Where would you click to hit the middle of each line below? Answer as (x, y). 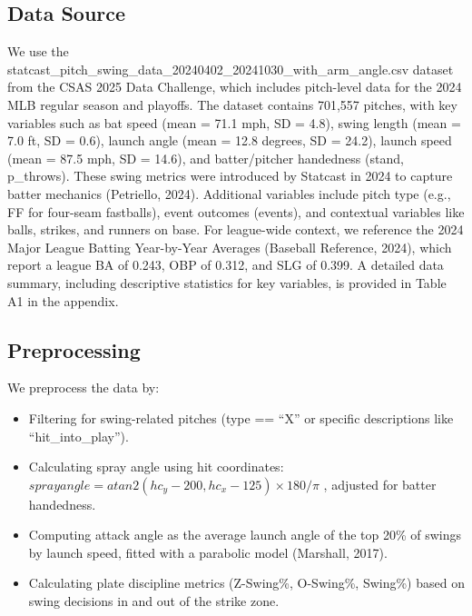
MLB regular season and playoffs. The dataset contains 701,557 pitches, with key (232, 104)
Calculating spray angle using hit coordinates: (156, 467)
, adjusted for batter (380, 484)
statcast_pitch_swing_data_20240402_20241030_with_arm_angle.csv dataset (231, 69)
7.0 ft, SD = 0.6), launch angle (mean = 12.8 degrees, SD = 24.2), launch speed (230, 140)
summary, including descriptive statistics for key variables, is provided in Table (227, 282)
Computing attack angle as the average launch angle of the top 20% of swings (245, 535)
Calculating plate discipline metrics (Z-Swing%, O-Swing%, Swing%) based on (246, 583)
